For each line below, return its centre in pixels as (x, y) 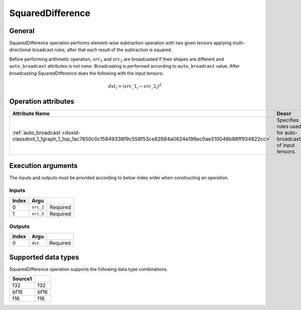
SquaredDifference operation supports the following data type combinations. (89, 269)
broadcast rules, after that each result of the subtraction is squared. (102, 50)
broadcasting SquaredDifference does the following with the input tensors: (86, 73)
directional (20, 50)
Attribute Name (31, 114)
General (22, 31)
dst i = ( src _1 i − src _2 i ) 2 (135, 87)
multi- (239, 43)
